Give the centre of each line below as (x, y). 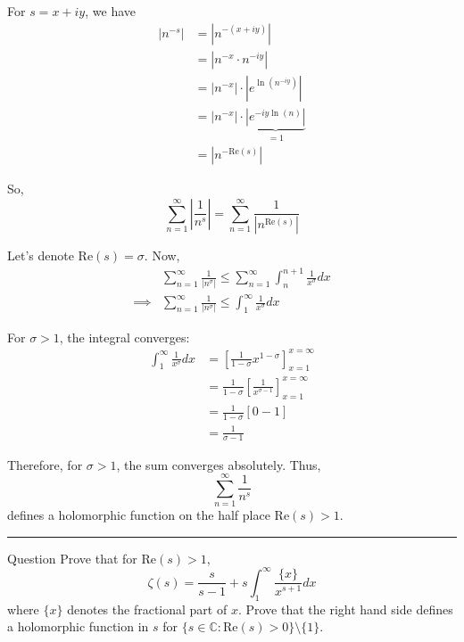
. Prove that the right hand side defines (345, 609)
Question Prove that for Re (82, 558)
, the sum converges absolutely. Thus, (219, 464)
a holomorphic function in (78, 626)
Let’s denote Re (50, 255)
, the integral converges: (124, 337)
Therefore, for (45, 464)
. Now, (162, 255)
